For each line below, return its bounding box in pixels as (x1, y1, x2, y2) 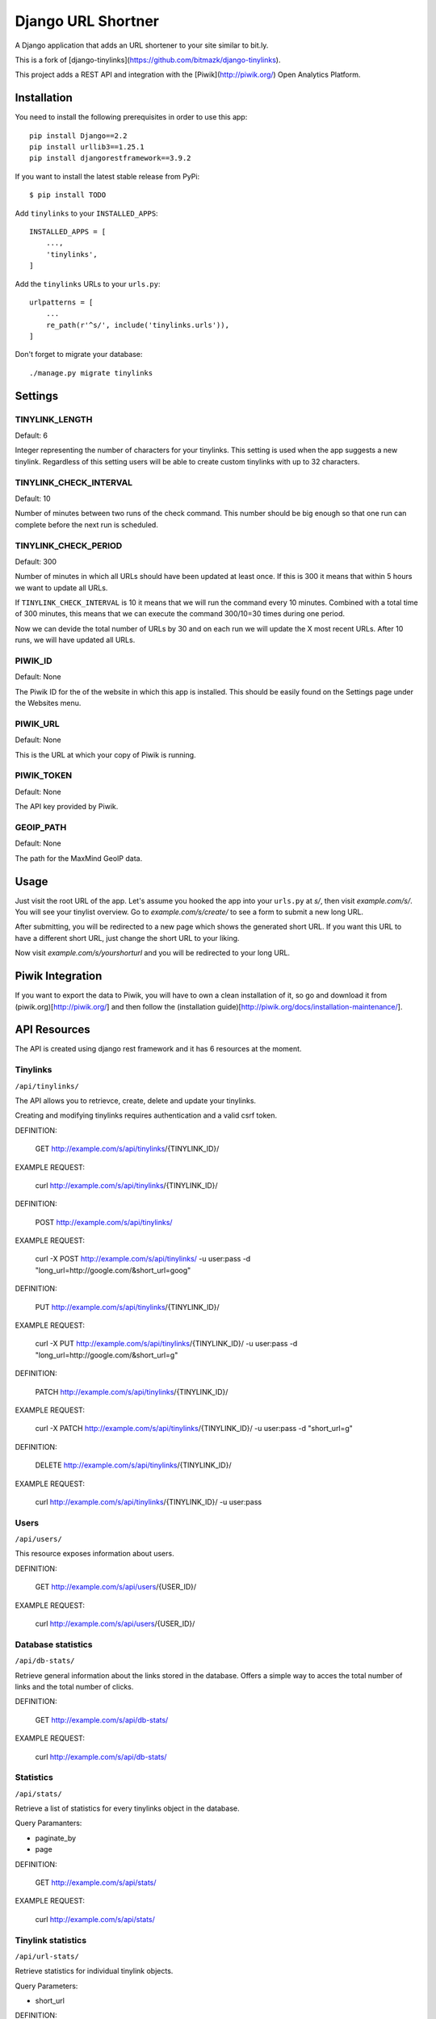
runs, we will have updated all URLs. (15, 635, 136, 645)
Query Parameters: (15, 1981, 78, 1991)
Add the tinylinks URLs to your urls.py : (15, 279, 161, 288)
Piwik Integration (15, 969, 103, 983)
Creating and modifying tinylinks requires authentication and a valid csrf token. (15, 1110, 278, 1120)
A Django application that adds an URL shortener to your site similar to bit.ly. (15, 40, 269, 50)
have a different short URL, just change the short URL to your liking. (15, 933, 240, 942)
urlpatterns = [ (29, 297, 94, 307)
